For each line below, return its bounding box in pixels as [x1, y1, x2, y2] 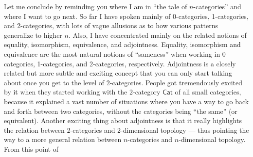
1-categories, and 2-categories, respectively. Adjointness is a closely [37, 58, 236, 68]
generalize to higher [4, 30, 62, 40]
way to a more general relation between [4, 134, 122, 144]
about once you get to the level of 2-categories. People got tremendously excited [4, 77, 242, 87]
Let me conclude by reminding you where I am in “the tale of [4, 1, 187, 11]
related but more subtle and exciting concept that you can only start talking [4, 68, 232, 78]
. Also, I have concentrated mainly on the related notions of [68, 30, 247, 40]
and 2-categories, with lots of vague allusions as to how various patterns [4, 20, 218, 31]
